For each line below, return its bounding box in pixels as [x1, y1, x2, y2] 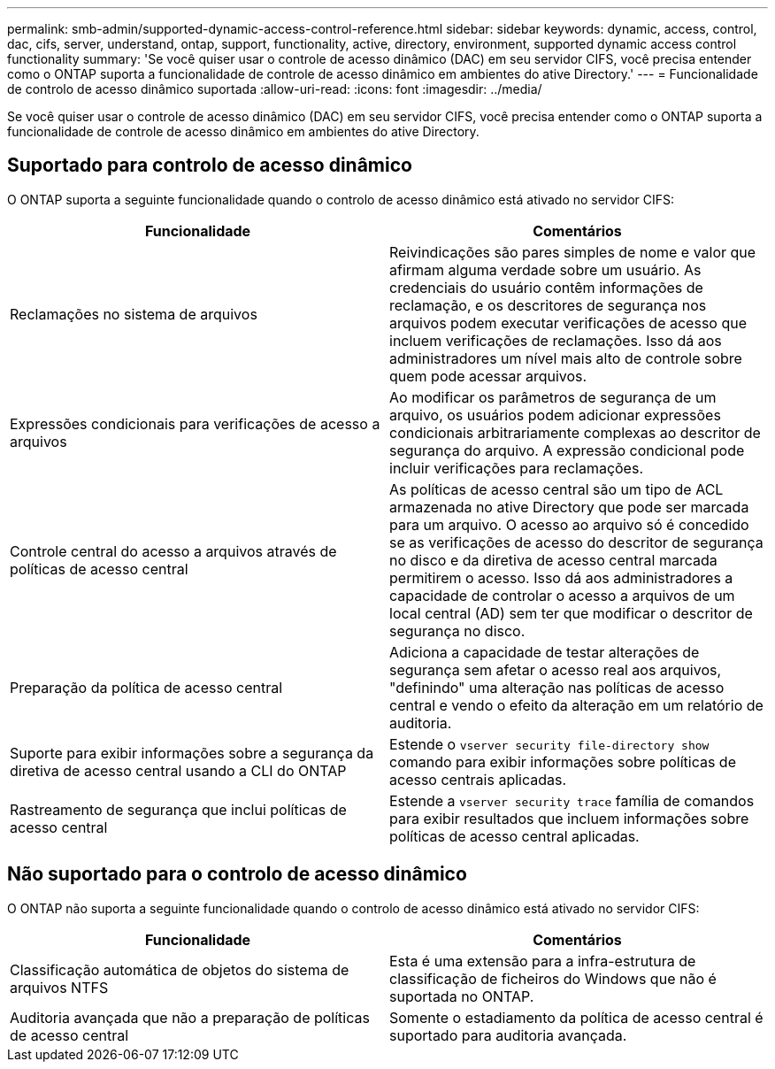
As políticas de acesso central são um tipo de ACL [389, 480, 724, 498]
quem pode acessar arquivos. [389, 366, 587, 385]
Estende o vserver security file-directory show [389, 734, 710, 753]
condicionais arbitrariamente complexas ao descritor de [389, 423, 761, 442]
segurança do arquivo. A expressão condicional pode [389, 441, 745, 459]
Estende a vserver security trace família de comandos [389, 791, 755, 810]
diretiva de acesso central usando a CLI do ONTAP [10, 761, 347, 780]
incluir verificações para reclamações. [389, 458, 643, 477]
